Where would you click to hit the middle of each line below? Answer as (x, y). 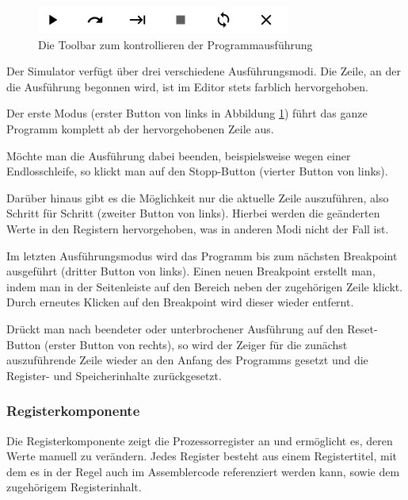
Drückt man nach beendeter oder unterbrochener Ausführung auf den (175, 328)
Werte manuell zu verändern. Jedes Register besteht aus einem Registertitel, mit (202, 456)
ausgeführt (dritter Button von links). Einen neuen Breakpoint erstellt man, (191, 271)
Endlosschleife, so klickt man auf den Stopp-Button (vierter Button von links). (197, 171)
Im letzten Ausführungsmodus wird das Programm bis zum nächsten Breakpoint (202, 255)
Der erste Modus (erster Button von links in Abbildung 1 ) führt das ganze (187, 113)
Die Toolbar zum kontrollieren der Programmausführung (175, 44)
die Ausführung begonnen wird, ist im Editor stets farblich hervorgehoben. (187, 86)
